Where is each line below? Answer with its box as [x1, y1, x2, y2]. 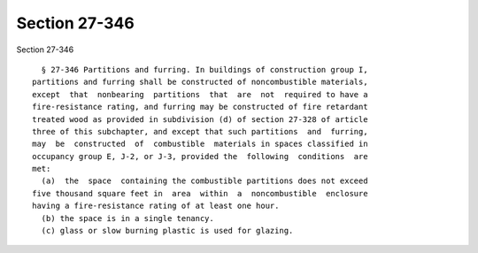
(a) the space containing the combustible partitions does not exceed [41, 176, 368, 186]
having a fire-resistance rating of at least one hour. [32, 201, 280, 211]
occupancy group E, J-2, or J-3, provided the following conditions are [32, 151, 368, 161]
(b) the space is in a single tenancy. [41, 213, 214, 223]
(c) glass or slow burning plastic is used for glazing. [41, 226, 294, 236]
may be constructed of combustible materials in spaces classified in [32, 139, 368, 149]
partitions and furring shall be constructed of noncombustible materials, [32, 77, 368, 88]
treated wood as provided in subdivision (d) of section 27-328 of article [32, 114, 368, 124]
